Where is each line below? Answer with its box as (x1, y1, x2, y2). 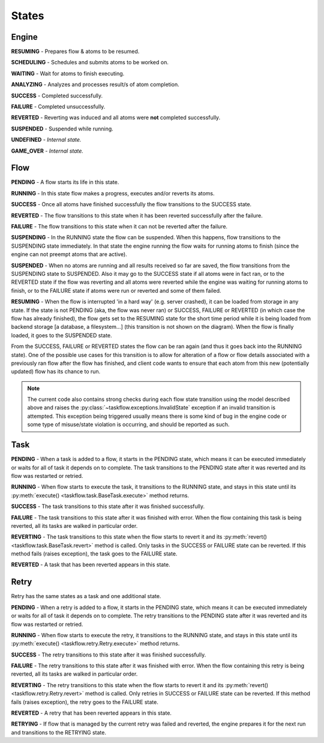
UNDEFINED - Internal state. (11, 136, 82, 144)
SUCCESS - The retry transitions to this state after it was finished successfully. (11, 651, 206, 658)
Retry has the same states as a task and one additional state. (11, 593, 161, 600)
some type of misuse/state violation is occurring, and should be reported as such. (27, 421, 230, 428)
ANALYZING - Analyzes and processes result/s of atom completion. (11, 81, 179, 88)
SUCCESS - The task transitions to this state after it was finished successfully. (11, 503, 205, 510)
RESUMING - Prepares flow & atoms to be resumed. (11, 48, 140, 55)
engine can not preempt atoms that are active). (11, 251, 127, 258)
